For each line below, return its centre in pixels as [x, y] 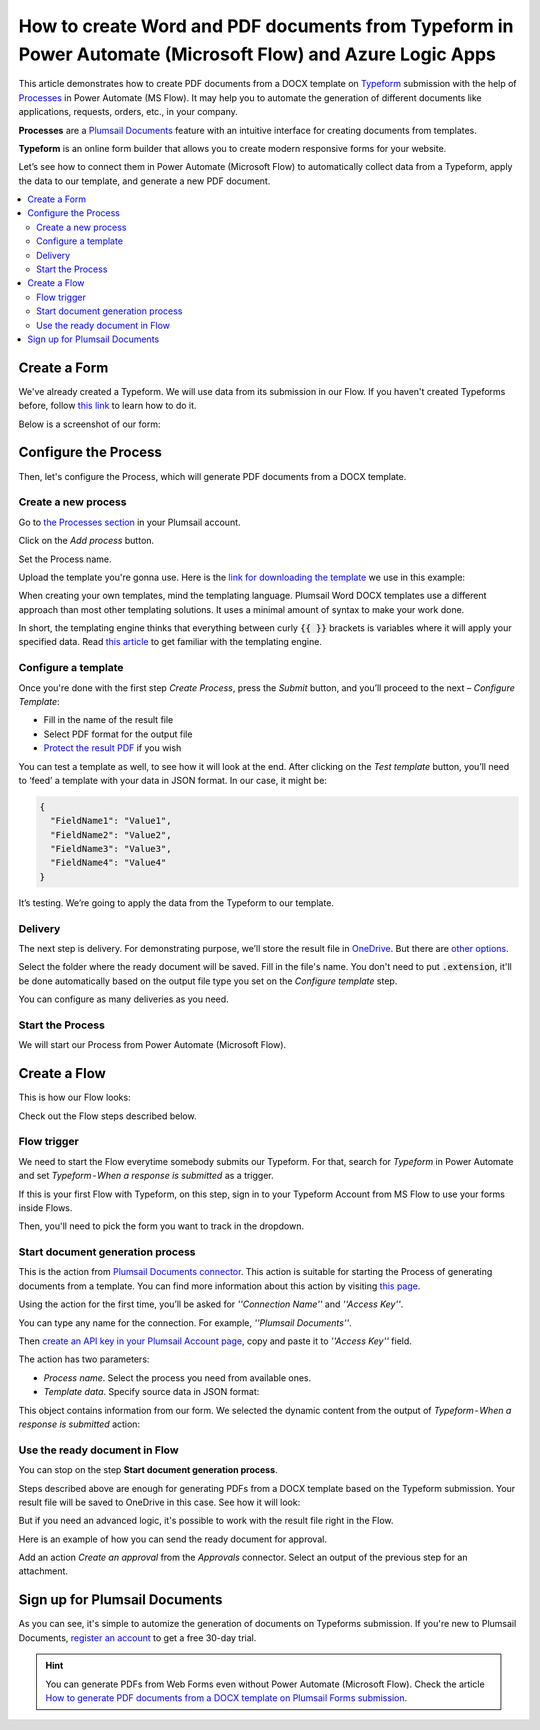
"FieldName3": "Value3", [111, 849]
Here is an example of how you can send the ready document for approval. [172, 1539]
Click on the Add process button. [86, 541]
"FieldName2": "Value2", [111, 834]
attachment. [43, 1571]
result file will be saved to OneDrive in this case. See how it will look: [159, 1502]
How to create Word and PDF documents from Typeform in [266, 26]
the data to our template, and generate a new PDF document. [144, 181]
